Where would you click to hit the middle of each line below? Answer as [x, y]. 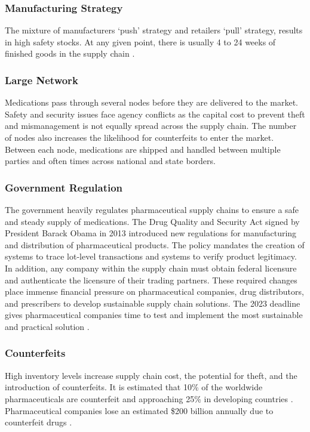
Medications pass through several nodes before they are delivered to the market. [151, 102]
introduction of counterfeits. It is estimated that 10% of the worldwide [134, 387]
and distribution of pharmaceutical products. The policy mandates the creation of [155, 244]
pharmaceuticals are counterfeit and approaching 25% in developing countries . [149, 398]
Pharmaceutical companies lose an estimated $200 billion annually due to [139, 410]
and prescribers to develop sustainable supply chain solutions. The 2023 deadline [153, 303]
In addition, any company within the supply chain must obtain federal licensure [151, 268]
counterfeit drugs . [39, 422]
